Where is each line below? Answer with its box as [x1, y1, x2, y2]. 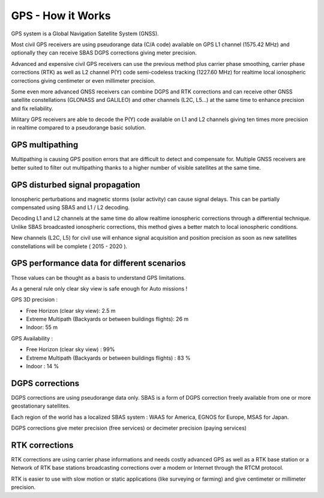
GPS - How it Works [11, 9, 111, 22]
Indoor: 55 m [26, 324, 58, 331]
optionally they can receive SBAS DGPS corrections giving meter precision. [11, 49, 197, 56]
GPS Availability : [11, 334, 53, 342]
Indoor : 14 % [26, 363, 59, 370]
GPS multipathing [11, 140, 79, 150]
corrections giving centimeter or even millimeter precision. [11, 77, 155, 84]
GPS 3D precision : [11, 296, 58, 303]
